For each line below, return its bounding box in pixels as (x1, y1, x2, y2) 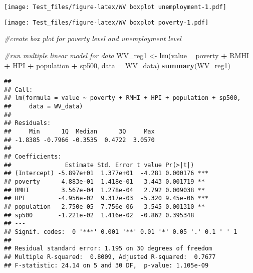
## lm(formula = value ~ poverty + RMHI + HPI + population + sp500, (4, 94, 241, 102)
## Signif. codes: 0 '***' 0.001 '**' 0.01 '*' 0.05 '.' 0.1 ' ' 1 (4, 228, 237, 235)
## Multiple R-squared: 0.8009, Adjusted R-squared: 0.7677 (4, 253, 216, 260)
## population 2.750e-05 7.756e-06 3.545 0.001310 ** (4, 203, 205, 210)
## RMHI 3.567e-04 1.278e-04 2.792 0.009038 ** (4, 186, 205, 194)
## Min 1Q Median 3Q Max (4, 128, 155, 135)
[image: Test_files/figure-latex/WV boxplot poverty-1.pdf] (4, 19, 209, 26)
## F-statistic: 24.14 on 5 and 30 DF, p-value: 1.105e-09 (4, 261, 209, 269)
